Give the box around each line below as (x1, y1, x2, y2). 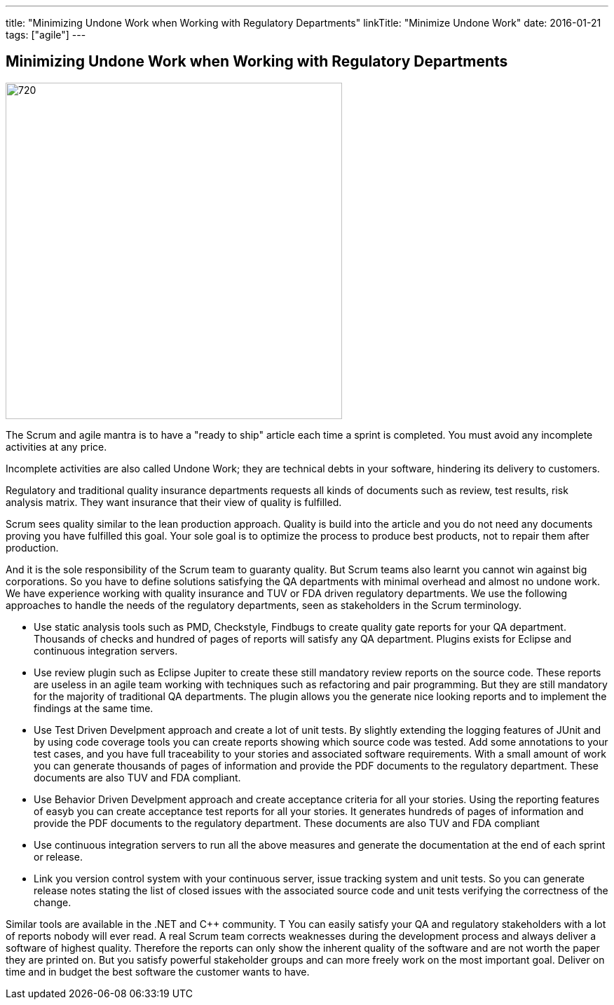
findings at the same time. (34, 702, 153, 714)
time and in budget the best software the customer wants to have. (6, 965, 310, 978)
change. (34, 896, 71, 908)
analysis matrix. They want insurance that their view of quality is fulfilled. (6, 495, 342, 508)
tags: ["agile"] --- (6, 29, 86, 41)
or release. (34, 850, 83, 863)
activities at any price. (6, 440, 107, 453)
